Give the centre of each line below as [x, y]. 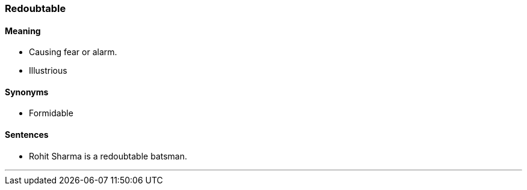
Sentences [27, 135]
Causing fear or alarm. [73, 52]
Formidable [51, 113]
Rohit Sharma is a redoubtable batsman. [108, 156]
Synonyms [27, 92]
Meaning [23, 31]
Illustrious [48, 71]
